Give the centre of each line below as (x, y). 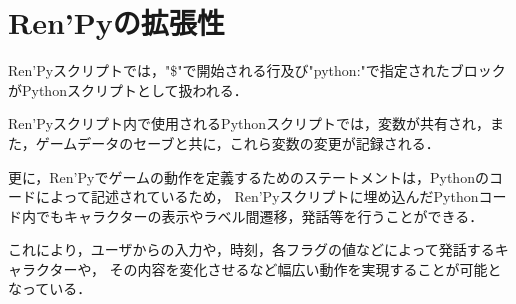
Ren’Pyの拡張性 (116, 22)
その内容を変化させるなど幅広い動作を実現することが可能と (305, 268)
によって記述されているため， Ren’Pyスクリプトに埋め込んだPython (257, 196)
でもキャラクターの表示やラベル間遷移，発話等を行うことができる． (259, 215)
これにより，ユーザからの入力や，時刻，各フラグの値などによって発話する (251, 249)
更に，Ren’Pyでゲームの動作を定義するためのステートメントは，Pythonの (248, 176)
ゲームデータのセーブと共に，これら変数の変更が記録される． (237, 142)
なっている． (50, 288)
